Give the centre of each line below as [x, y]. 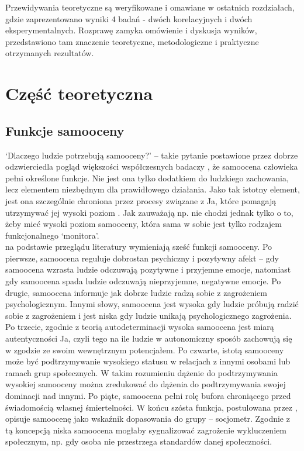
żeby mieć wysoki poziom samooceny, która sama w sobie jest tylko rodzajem [144, 224]
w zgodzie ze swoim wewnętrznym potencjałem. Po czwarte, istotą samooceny [145, 350]
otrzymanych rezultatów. [50, 53]
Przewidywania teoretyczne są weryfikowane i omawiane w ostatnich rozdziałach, [150, 7]
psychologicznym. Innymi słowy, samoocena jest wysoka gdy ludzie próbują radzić [152, 304]
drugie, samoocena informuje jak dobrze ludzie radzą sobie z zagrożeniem [136, 292]
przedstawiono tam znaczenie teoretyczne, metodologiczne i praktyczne [132, 41]
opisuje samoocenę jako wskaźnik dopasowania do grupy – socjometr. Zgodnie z [148, 419]
